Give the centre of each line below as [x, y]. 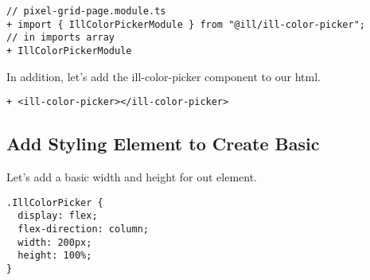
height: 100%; [55, 256]
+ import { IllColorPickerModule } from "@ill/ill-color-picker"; [186, 24]
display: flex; [58, 216]
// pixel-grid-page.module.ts [86, 11]
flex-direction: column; [83, 229]
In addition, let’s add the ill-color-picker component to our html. [164, 76]
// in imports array [61, 38]
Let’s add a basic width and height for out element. [132, 177]
